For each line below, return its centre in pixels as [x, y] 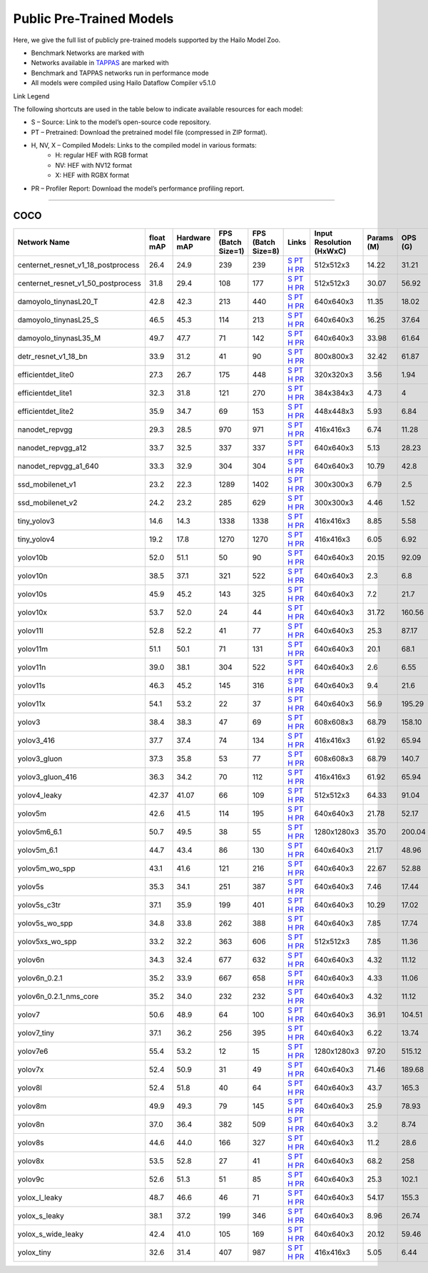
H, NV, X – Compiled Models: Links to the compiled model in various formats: [144, 146]
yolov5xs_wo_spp [47, 941]
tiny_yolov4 [36, 539]
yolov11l [31, 630]
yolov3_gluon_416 [47, 776]
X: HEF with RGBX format [92, 176]
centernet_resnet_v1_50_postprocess [80, 283]
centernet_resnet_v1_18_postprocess [78, 265]
